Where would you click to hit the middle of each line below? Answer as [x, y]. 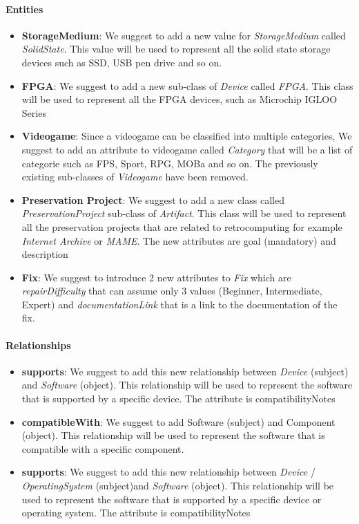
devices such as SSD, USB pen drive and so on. [122, 62]
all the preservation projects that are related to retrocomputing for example [182, 226]
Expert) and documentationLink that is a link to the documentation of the [179, 304]
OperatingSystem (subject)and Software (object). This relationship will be [178, 486]
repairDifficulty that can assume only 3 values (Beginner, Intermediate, [172, 291]
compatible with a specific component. [103, 448]
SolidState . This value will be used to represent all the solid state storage [176, 49]
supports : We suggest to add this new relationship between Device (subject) [185, 371]
